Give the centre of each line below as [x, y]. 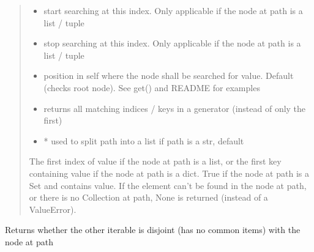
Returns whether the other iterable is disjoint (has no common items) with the [153, 230]
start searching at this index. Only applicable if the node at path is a [173, 10]
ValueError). [53, 209]
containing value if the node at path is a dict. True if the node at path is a [169, 173]
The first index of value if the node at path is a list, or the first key [155, 161]
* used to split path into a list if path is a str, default [144, 140]
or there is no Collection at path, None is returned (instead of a [148, 197]
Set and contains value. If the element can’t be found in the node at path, [168, 185]
